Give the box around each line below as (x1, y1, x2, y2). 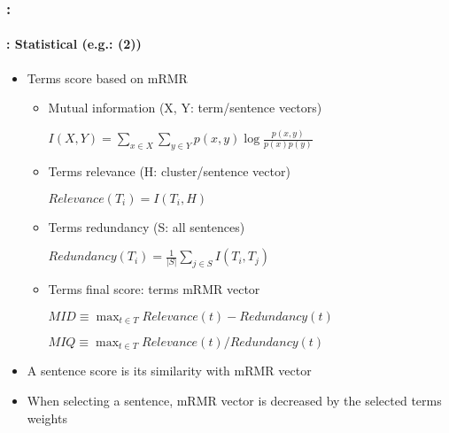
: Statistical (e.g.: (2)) (6, 35, 142, 53)
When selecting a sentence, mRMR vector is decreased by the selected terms (27, 391, 442, 410)
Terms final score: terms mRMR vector (48, 279, 260, 298)
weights (27, 408, 67, 427)
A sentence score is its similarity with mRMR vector (27, 361, 312, 380)
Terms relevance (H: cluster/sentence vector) (48, 161, 290, 180)
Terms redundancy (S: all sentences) (48, 217, 245, 236)
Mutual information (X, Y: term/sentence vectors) (48, 98, 322, 117)
